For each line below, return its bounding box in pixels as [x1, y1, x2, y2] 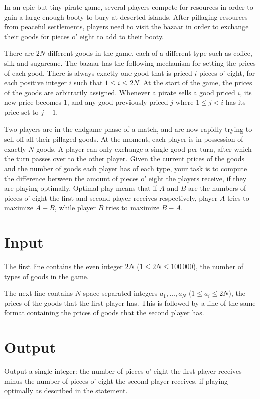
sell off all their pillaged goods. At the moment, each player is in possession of [4, 134, 243, 144]
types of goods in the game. [4, 271, 89, 281]
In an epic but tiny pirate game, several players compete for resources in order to [4, 2, 253, 12]
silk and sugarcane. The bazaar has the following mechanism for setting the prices [4, 57, 256, 68]
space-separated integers [83, 288, 158, 298]
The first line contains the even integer [4, 261, 123, 271]
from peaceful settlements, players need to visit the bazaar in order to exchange [4, 21, 249, 32]
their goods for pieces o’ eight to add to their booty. [4, 31, 164, 41]
